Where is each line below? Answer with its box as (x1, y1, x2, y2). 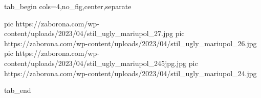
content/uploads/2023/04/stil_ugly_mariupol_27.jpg (4, 28, 173, 39)
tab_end (4, 85, 31, 95)
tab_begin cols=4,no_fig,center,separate (4, 1, 132, 11)
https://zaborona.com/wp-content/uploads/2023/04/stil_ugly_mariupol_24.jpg (4, 68, 257, 78)
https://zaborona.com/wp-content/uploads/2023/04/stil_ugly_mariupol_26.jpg (4, 38, 257, 48)
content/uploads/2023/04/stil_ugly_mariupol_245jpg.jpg (4, 57, 187, 68)
